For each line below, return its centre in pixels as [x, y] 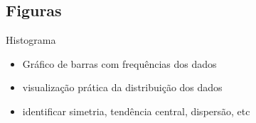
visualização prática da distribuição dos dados [122, 87]
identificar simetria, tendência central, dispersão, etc [136, 111]
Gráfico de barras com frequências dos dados [119, 63]
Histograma [31, 40]
